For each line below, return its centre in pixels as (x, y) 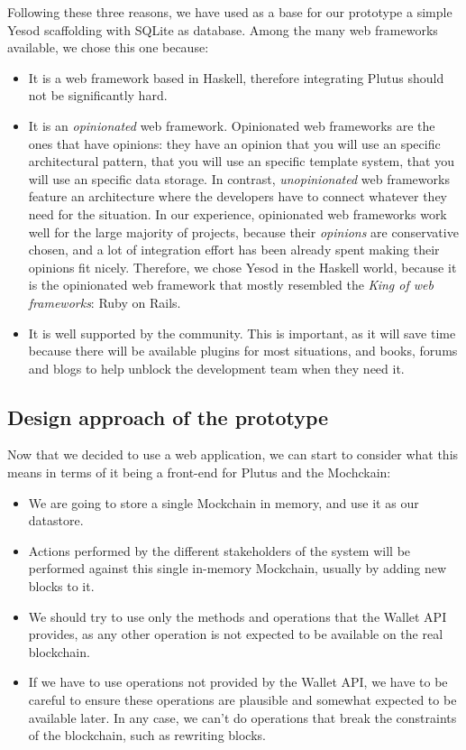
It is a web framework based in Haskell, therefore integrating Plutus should (236, 77)
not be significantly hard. (98, 95)
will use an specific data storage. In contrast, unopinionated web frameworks (239, 178)
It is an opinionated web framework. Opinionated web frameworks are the (232, 125)
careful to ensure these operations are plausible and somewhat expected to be (242, 700)
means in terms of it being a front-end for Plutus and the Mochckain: (199, 472)
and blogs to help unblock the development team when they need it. (216, 368)
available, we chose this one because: (108, 47)
